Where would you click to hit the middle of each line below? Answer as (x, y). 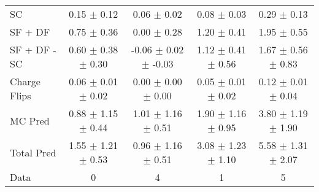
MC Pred (30, 120)
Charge (25, 81)
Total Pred (33, 152)
